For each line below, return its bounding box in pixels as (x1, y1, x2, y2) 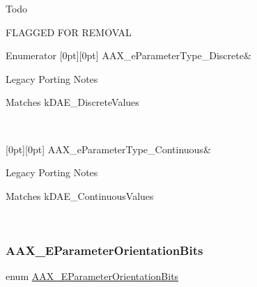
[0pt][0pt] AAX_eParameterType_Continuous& (6, 141, 211, 156)
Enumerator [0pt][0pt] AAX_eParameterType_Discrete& (6, 48, 251, 63)
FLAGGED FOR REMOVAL (6, 24, 132, 39)
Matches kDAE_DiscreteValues (6, 95, 139, 109)
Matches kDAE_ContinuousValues (6, 188, 154, 203)
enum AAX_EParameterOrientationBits (6, 269, 179, 284)
